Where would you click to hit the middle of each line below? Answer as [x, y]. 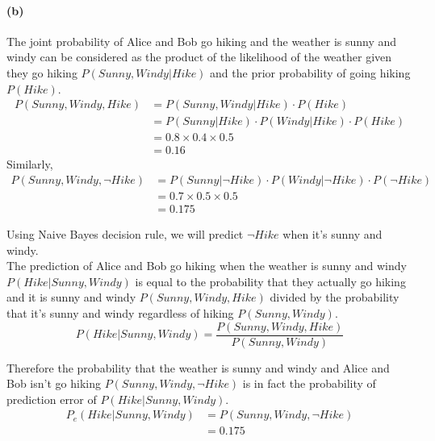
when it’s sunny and [333, 233]
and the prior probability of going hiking [310, 72]
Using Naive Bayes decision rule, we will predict [125, 233]
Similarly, [30, 164]
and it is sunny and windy [71, 297]
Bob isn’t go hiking [54, 383]
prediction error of [52, 399]
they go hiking [42, 72]
